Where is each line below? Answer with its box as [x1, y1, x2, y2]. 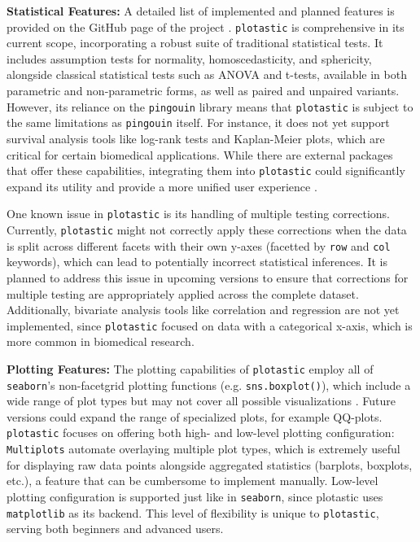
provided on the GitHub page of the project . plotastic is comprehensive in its [7, 18, 405, 35]
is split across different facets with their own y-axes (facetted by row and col [7, 237, 391, 254]
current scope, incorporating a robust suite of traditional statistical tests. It [7, 34, 383, 51]
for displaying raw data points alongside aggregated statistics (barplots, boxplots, [7, 456, 413, 473]
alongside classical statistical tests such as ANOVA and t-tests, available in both [7, 66, 407, 83]
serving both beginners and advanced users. [7, 520, 224, 537]
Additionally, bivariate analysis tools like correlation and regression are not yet [7, 301, 400, 318]
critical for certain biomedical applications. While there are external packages [7, 146, 393, 163]
